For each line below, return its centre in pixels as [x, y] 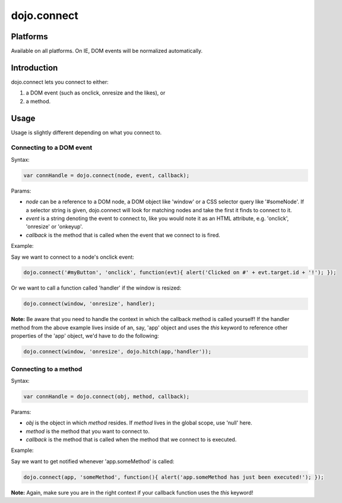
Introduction [34, 67]
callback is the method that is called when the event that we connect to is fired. [123, 235]
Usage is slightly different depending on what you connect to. [86, 132]
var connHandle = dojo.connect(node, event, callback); [107, 175]
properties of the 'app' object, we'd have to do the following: [85, 336]
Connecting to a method [47, 369]
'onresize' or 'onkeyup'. [54, 227]
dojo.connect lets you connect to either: [60, 82]
